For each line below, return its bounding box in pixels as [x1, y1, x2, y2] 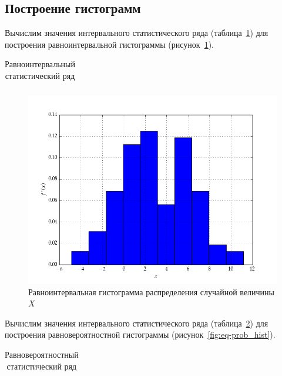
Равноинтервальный [5, 58, 75, 70]
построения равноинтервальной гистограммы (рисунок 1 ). [5, 38, 214, 50]
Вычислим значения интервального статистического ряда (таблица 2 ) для [5, 316, 268, 329]
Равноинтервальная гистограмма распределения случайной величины [28, 285, 275, 298]
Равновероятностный [5, 348, 79, 361]
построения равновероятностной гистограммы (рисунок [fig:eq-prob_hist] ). [5, 328, 276, 341]
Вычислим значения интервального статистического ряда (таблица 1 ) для [5, 27, 268, 39]
